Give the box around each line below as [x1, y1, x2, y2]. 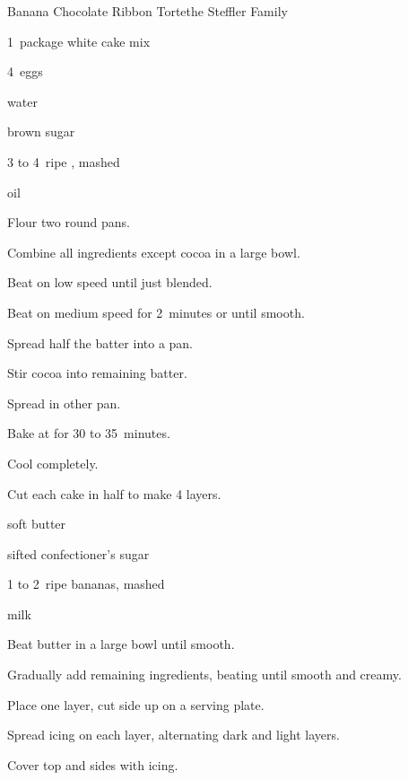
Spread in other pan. [7, 393, 121, 412]
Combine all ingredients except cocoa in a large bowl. [7, 242, 300, 261]
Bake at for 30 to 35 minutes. [7, 424, 170, 443]
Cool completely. [7, 453, 99, 472]
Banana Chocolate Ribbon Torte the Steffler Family [7, 2, 288, 20]
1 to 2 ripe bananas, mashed [7, 574, 165, 593]
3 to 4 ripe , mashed [7, 152, 120, 171]
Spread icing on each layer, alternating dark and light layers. [7, 725, 340, 744]
